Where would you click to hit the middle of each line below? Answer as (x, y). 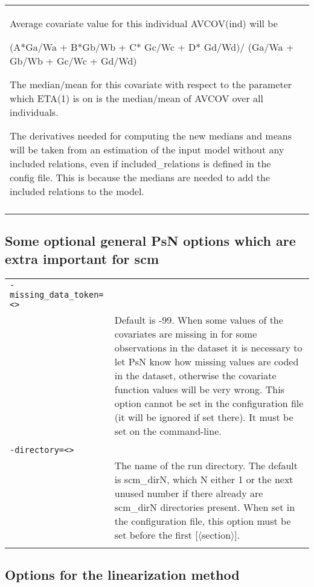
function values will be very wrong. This (199, 389)
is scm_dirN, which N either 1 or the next (204, 479)
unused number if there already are (189, 493)
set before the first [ (156, 534)
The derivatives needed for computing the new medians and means (151, 136)
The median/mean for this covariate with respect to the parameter (151, 84)
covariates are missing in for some (186, 333)
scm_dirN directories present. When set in (205, 507)
